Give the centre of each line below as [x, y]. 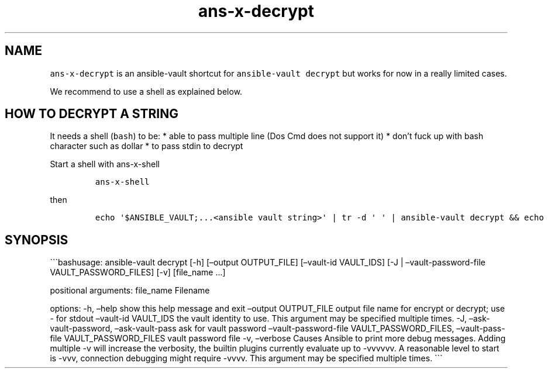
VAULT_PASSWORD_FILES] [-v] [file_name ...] [138, 272]
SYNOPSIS [37, 240]
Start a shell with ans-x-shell [105, 164]
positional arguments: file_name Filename [130, 291]
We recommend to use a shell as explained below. [146, 91]
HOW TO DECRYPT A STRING [92, 114]
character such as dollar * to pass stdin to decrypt [147, 146]
